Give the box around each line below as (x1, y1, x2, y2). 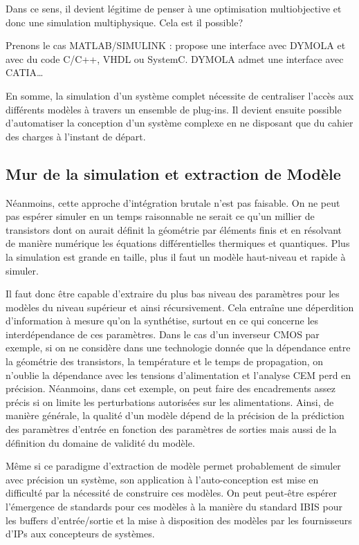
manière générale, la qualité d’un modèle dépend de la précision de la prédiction (6, 408, 344, 423)
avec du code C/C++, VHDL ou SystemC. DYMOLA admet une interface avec (6, 51, 344, 66)
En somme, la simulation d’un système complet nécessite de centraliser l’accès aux (6, 88, 354, 102)
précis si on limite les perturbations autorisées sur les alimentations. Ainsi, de (6, 394, 334, 409)
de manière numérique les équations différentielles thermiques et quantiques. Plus (6, 236, 350, 250)
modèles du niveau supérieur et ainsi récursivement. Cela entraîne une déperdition (6, 299, 354, 314)
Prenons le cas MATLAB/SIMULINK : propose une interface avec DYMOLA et (6, 38, 346, 53)
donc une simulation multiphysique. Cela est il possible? (6, 15, 243, 29)
